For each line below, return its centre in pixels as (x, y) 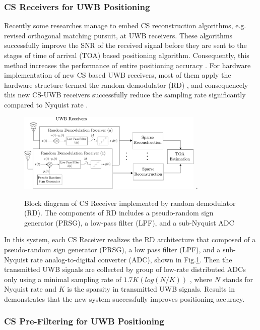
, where (201, 279)
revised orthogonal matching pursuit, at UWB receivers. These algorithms (118, 35)
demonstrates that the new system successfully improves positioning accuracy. (124, 298)
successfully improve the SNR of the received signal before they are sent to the (125, 45)
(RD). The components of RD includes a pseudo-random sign (119, 213)
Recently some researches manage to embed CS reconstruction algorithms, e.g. (125, 25)
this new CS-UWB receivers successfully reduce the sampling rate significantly (125, 95)
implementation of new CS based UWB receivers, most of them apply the (118, 75)
